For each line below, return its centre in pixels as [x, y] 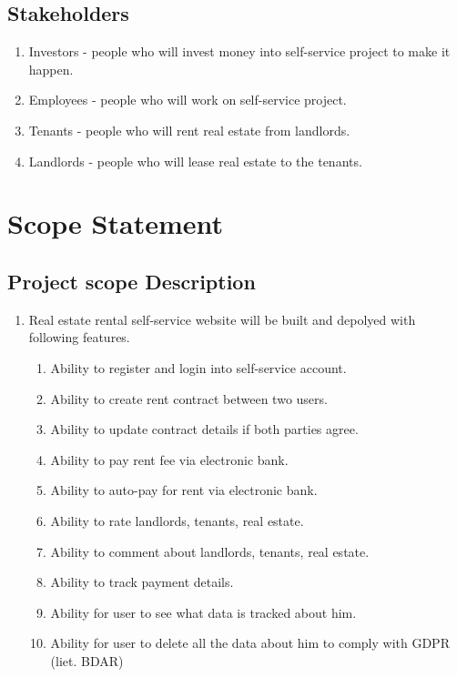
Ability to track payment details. [142, 582]
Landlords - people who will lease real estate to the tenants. [195, 161]
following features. [79, 337]
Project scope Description [132, 281]
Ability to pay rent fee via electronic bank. [169, 459]
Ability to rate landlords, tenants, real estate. [177, 520]
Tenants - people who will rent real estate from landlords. [189, 130]
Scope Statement [115, 223]
